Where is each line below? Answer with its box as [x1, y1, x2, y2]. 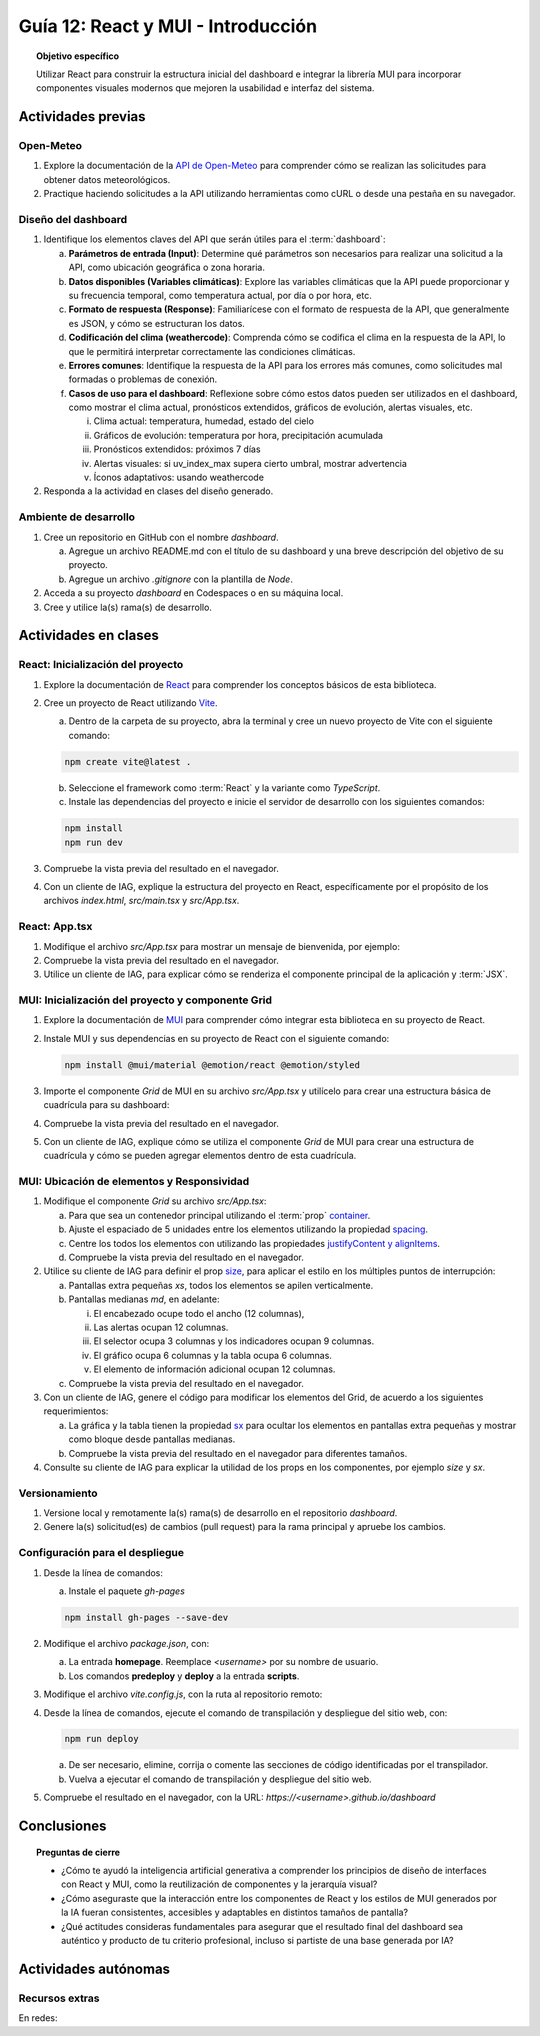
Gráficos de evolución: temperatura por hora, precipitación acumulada [93, 429, 384, 441]
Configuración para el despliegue [18, 1546, 185, 1560]
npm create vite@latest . [64, 756, 192, 767]
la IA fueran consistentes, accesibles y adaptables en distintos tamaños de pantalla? [61, 1906, 409, 1919]
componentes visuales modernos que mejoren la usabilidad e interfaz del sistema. [36, 82, 375, 94]
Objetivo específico [36, 50, 120, 62]
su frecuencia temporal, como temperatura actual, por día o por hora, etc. [68, 289, 372, 301]
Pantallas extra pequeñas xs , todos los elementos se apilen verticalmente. [68, 1279, 374, 1291]
